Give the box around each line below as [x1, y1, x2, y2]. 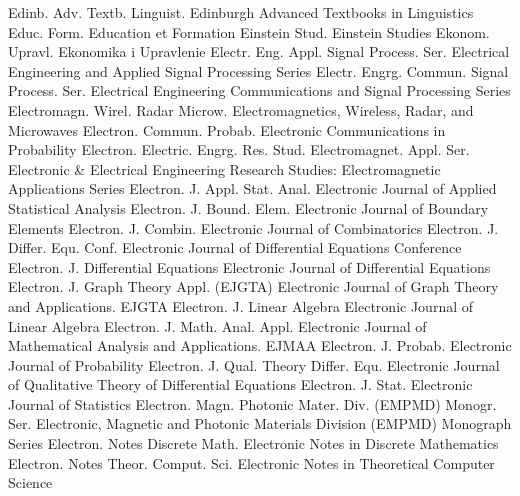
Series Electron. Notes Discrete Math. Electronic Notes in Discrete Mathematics [8, 433, 499, 454]
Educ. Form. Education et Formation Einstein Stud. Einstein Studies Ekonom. [8, 21, 490, 42]
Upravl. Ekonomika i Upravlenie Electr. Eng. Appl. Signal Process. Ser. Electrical [8, 41, 510, 62]
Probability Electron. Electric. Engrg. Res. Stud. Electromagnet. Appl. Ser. [8, 139, 470, 160]
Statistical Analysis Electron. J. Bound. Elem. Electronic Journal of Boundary [8, 197, 489, 218]
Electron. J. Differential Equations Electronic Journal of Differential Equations [8, 256, 491, 277]
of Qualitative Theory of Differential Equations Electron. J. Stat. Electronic [8, 374, 473, 395]
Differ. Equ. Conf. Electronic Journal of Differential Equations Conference [8, 237, 462, 258]
